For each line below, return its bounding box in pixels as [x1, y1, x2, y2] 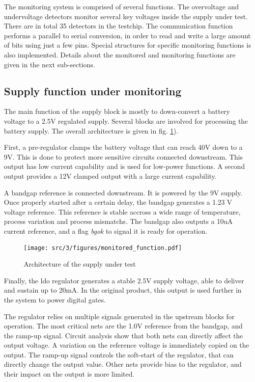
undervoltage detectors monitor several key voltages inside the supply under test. [4, 11, 248, 21]
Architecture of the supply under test [24, 259, 136, 269]
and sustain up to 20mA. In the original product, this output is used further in [4, 285, 242, 295]
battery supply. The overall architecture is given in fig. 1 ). [4, 125, 178, 136]
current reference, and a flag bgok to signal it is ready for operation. [4, 225, 207, 236]
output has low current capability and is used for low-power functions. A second [4, 161, 245, 171]
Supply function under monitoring [4, 83, 181, 98]
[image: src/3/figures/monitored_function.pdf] [24, 245, 182, 252]
